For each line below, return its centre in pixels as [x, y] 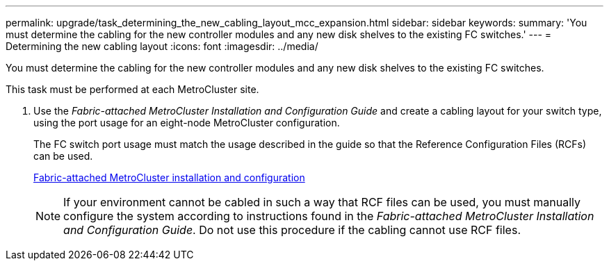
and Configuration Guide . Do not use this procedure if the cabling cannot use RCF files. [292, 230]
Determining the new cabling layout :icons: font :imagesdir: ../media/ [162, 46]
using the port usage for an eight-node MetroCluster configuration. [187, 123]
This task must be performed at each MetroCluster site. [132, 89]
